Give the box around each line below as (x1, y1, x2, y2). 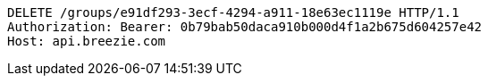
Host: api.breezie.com (7, 34, 166, 48)
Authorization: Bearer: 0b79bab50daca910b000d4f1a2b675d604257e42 (7, 20, 483, 34)
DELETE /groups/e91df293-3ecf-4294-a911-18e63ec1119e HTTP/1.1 (7, 5, 459, 20)
